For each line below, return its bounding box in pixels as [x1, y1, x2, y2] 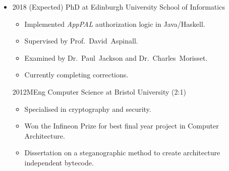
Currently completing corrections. [24, 69, 129, 80]
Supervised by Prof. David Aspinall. [24, 35, 138, 46]
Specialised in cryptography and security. [24, 103, 151, 114]
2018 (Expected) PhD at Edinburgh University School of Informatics [12, 2, 225, 12]
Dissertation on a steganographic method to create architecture [24, 147, 220, 158]
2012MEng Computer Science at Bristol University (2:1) [12, 86, 186, 97]
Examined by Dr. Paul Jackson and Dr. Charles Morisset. [24, 52, 208, 63]
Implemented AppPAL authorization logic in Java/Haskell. [24, 18, 205, 29]
